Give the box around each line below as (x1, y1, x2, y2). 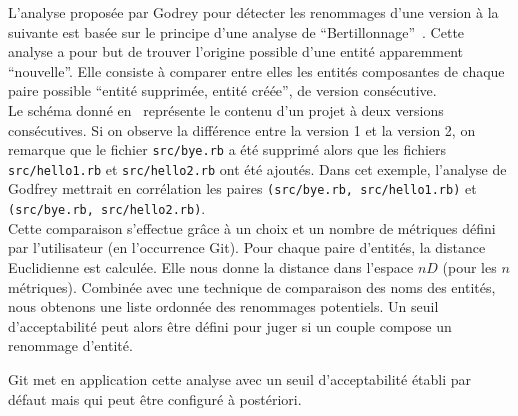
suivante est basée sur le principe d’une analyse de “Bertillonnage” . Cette (8, 21, 465, 42)
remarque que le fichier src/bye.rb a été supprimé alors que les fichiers (8, 139, 447, 160)
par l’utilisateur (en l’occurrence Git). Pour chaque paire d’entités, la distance (8, 237, 486, 258)
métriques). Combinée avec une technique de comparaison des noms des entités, (8, 276, 496, 297)
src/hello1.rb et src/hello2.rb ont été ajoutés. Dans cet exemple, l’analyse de (8, 158, 507, 179)
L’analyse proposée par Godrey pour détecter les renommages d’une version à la (8, 2, 499, 22)
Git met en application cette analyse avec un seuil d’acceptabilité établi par (8, 368, 472, 389)
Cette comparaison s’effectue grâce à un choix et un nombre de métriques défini (8, 217, 496, 238)
